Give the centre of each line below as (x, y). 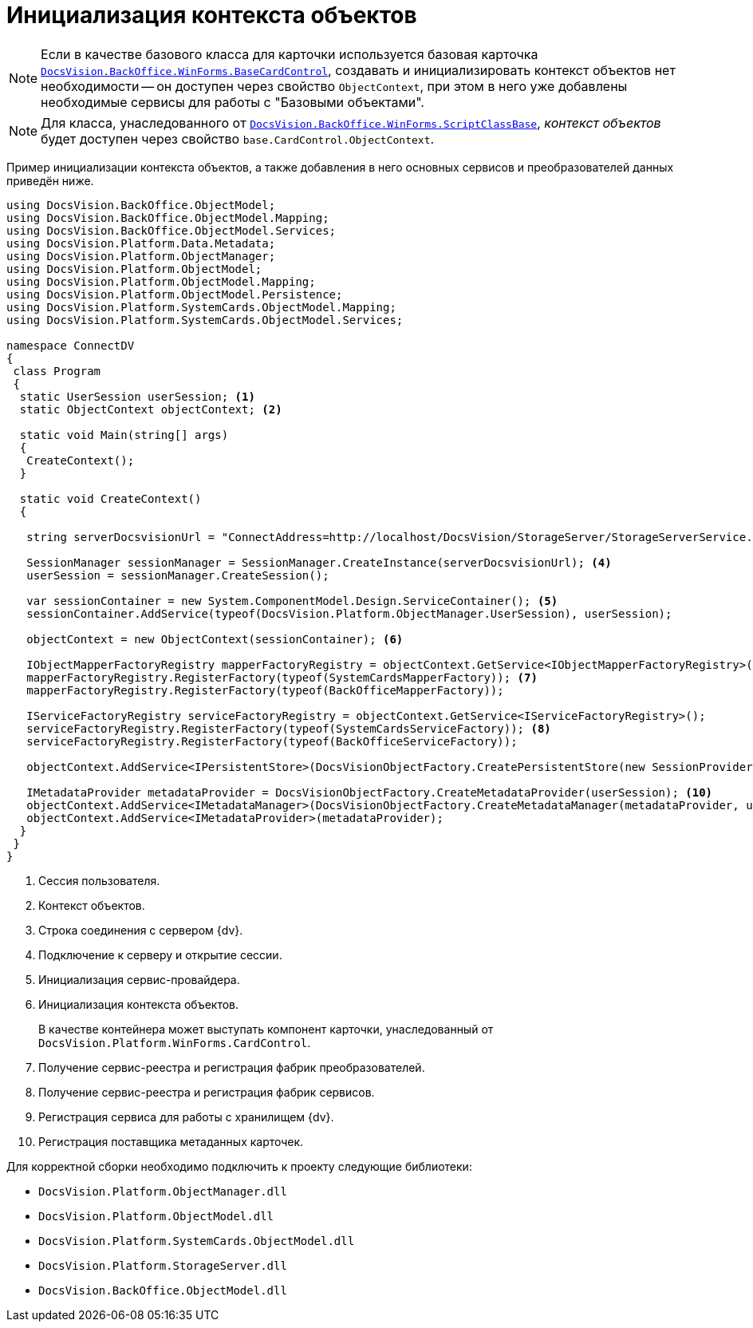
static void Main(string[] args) (124, 435)
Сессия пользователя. (99, 880)
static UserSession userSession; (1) (137, 396)
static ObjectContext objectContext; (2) (151, 409)
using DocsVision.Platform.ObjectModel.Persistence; (175, 294)
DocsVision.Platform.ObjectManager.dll (163, 1191)
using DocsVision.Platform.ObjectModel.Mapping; (161, 281)
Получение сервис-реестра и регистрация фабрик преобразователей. (232, 1067)
